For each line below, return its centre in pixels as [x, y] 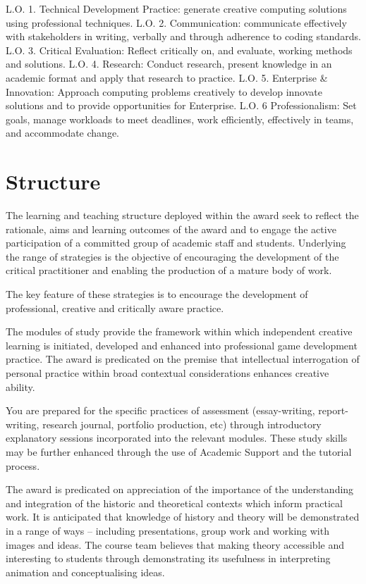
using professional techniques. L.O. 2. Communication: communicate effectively [176, 22]
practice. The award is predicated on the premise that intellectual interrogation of [183, 359]
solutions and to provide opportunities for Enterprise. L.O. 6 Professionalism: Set [181, 105]
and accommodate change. [62, 133]
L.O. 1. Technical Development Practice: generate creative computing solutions [176, 8]
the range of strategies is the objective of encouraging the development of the [172, 256]
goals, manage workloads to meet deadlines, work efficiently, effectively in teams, [180, 119]
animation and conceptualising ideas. [85, 572]
